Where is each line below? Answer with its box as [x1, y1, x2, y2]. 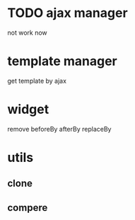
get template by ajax [7, 76, 67, 85]
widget [7, 101, 49, 117]
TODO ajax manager [7, 5, 129, 21]
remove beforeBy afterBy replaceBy [7, 125, 112, 133]
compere [7, 202, 48, 214]
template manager [7, 53, 118, 69]
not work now [7, 28, 47, 37]
